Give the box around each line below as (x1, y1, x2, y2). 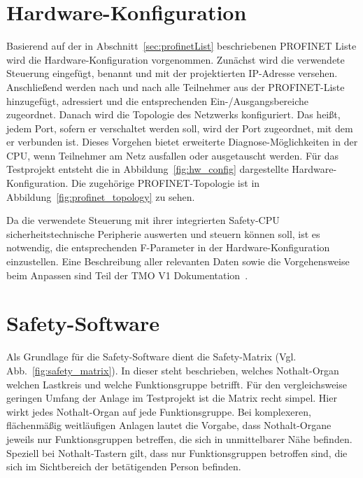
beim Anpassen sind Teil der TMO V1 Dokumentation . (6, 267, 248, 282)
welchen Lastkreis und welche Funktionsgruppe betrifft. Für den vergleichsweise (6, 377, 347, 391)
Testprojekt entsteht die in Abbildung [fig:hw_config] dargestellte (6, 162, 289, 176)
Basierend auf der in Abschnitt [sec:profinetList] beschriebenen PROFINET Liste (6, 38, 357, 53)
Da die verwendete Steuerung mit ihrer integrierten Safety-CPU (6, 213, 280, 227)
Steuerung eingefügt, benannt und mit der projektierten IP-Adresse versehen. (6, 66, 338, 80)
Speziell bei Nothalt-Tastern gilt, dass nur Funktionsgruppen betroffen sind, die (6, 445, 348, 460)
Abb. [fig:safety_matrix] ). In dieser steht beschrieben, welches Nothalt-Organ (6, 363, 339, 377)
